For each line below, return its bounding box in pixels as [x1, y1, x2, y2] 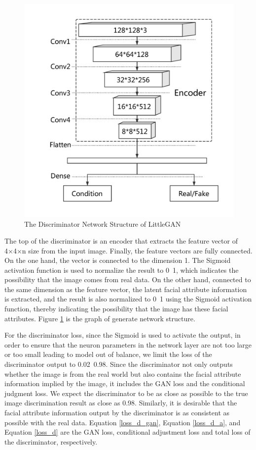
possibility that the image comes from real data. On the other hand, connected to [4, 274, 251, 285]
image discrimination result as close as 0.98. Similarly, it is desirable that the [4, 398, 237, 408]
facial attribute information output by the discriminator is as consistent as [4, 407, 230, 417]
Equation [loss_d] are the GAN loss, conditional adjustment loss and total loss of [4, 427, 251, 437]
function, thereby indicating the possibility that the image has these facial [4, 303, 228, 314]
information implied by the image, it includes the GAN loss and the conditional [4, 378, 245, 389]
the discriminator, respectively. [4, 436, 98, 447]
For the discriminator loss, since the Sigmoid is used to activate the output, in [4, 330, 241, 340]
